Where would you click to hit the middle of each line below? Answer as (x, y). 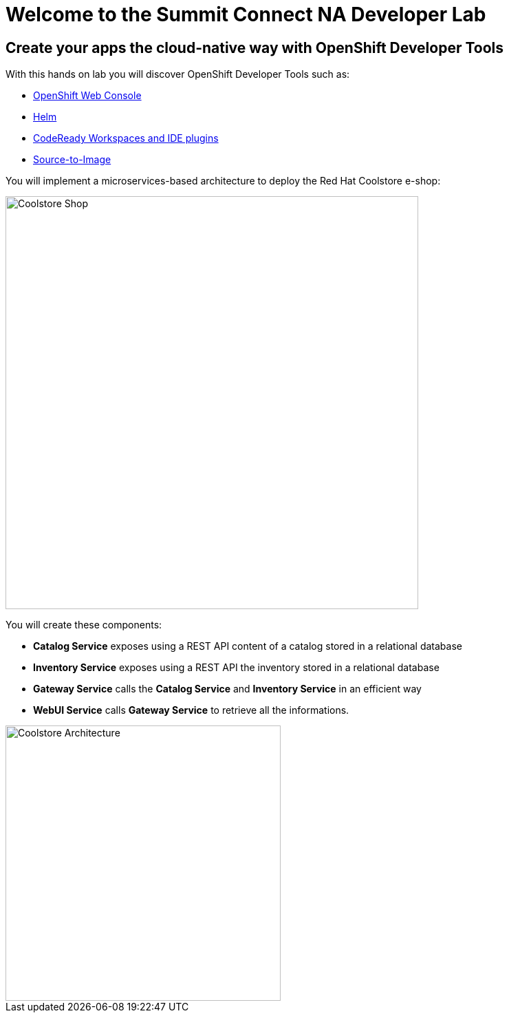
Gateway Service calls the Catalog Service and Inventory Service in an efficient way (227, 689)
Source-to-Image (72, 160)
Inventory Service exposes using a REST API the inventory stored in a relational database (236, 668)
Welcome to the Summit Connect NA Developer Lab (246, 14)
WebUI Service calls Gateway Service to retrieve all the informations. (191, 710)
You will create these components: (84, 625)
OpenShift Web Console (87, 96)
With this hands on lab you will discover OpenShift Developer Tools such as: (178, 74)
